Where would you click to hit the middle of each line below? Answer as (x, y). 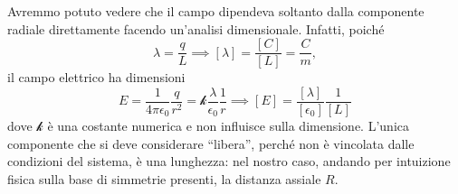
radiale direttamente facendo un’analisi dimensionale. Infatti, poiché (196, 28)
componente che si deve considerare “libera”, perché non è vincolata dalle (211, 143)
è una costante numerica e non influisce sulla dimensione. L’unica (228, 125)
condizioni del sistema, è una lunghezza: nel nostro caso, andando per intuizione (229, 161)
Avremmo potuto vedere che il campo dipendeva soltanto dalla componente (216, 11)
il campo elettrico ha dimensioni (96, 77)
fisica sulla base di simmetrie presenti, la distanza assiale (164, 178)
